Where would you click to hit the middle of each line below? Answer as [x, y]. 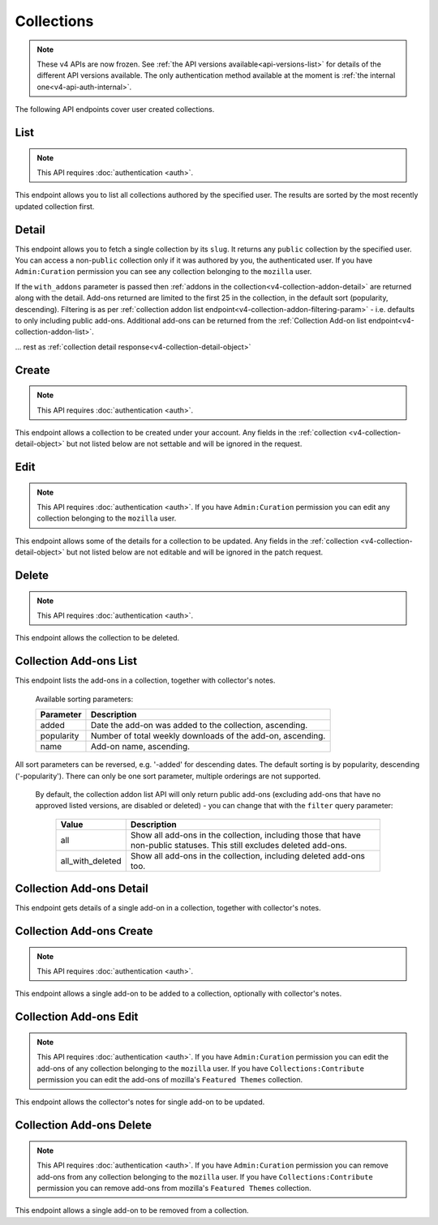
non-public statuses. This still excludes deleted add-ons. [239, 845]
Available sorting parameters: [84, 699]
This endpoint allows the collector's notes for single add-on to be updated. [140, 1102]
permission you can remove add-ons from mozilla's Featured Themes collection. [174, 1188]
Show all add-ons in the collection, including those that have [245, 835]
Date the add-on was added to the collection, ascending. [199, 726]
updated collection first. [55, 206]
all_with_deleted [91, 861]
